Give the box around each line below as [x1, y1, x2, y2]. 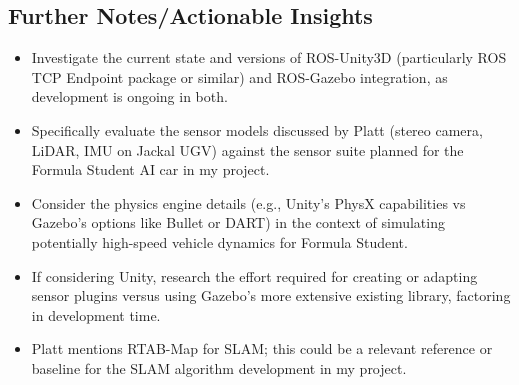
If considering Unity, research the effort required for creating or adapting [31, 265, 478, 286]
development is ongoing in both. [31, 86, 228, 107]
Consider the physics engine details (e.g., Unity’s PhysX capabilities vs [31, 192, 466, 213]
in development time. [31, 304, 161, 325]
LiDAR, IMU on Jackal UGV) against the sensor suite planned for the [31, 139, 464, 160]
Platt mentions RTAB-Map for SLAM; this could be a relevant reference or [31, 338, 493, 359]
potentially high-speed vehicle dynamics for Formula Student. [31, 231, 408, 252]
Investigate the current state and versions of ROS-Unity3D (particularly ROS [31, 47, 507, 68]
